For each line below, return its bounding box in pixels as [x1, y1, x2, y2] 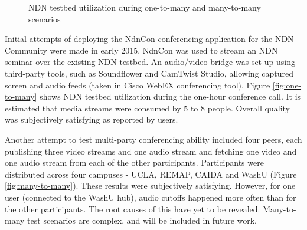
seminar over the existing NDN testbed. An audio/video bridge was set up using [5, 55, 295, 68]
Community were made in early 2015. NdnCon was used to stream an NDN [5, 44, 278, 56]
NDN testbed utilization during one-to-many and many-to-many [28, 1, 261, 13]
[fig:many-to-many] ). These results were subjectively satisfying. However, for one [5, 179, 296, 192]
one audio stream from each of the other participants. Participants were [5, 156, 264, 169]
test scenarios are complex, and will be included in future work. [27, 214, 257, 226]
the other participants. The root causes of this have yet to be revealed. [5, 202, 260, 215]
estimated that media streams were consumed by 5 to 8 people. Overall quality [5, 101, 290, 114]
